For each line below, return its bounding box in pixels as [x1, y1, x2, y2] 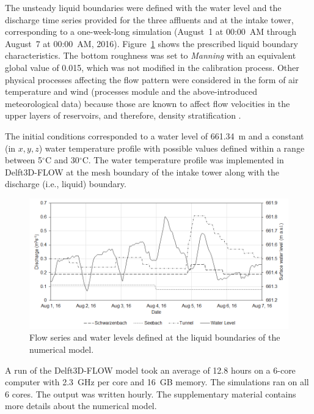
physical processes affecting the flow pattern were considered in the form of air [5, 73, 299, 86]
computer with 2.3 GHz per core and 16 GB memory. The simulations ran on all [5, 375, 309, 388]
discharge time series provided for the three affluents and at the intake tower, [5, 13, 294, 26]
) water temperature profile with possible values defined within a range [38, 141, 305, 154]
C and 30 [45, 153, 79, 166]
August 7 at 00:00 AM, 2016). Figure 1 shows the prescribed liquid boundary [5, 37, 298, 50]
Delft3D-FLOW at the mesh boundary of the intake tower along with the [5, 165, 279, 178]
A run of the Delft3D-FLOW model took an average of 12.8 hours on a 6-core [5, 363, 296, 376]
